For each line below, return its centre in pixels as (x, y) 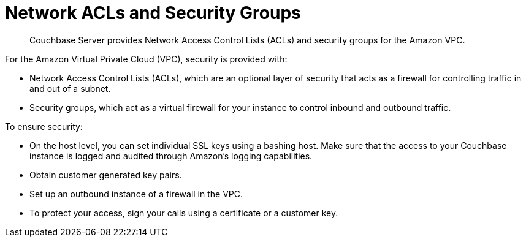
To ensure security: (44, 126)
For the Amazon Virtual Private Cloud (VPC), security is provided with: (146, 59)
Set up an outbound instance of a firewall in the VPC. (136, 194)
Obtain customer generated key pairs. (106, 175)
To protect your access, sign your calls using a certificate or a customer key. (184, 213)
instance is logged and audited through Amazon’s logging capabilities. (171, 156)
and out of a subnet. (70, 88)
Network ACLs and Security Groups (153, 13)
